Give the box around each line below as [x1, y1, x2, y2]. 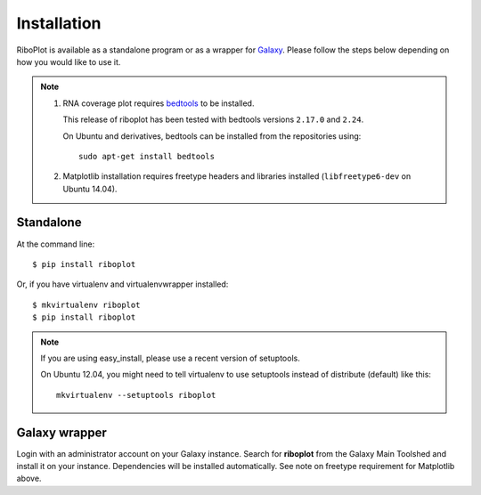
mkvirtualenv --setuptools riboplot [56, 390, 216, 400]
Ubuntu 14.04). [62, 183, 118, 194]
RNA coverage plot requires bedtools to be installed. [62, 98, 255, 109]
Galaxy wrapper [16, 425, 107, 440]
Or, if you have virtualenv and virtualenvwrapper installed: [16, 279, 229, 289]
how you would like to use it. [16, 56, 121, 67]
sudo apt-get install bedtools [78, 151, 216, 161]
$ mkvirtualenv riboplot [32, 299, 141, 310]
